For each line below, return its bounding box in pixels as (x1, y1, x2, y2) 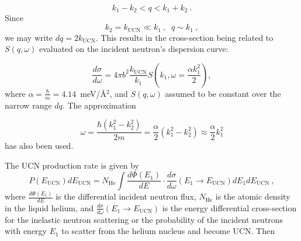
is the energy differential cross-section (162, 201, 297, 214)
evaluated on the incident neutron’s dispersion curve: (39, 43, 229, 55)
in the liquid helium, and (5, 201, 94, 214)
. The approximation (62, 99, 136, 111)
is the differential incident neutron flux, (56, 190, 196, 202)
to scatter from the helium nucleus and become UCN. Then (61, 225, 275, 237)
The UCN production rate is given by (5, 159, 139, 171)
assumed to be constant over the (165, 87, 281, 99)
